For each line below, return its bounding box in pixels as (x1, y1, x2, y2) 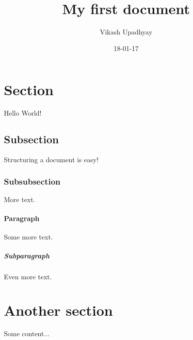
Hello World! (4, 108, 42, 118)
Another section (4, 300, 113, 320)
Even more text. (4, 272, 52, 282)
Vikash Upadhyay (99, 27, 153, 37)
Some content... (4, 328, 50, 339)
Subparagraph (4, 251, 49, 261)
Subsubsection (4, 175, 61, 187)
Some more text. (4, 232, 53, 242)
